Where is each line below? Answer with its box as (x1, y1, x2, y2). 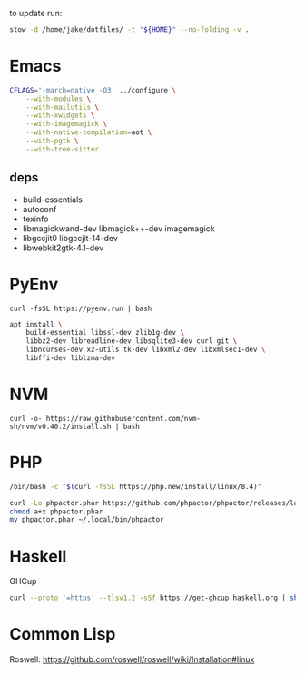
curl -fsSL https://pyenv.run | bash (9, 304, 152, 313)
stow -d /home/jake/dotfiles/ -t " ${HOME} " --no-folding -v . (9, 25, 250, 34)
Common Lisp (9, 624, 116, 645)
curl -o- (9, 414, 43, 423)
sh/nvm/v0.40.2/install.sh (9, 422, 112, 431)
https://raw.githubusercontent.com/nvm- (45, 414, 202, 423)
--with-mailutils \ (25, 103, 100, 112)
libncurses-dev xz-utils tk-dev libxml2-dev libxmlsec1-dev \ (25, 345, 266, 355)
